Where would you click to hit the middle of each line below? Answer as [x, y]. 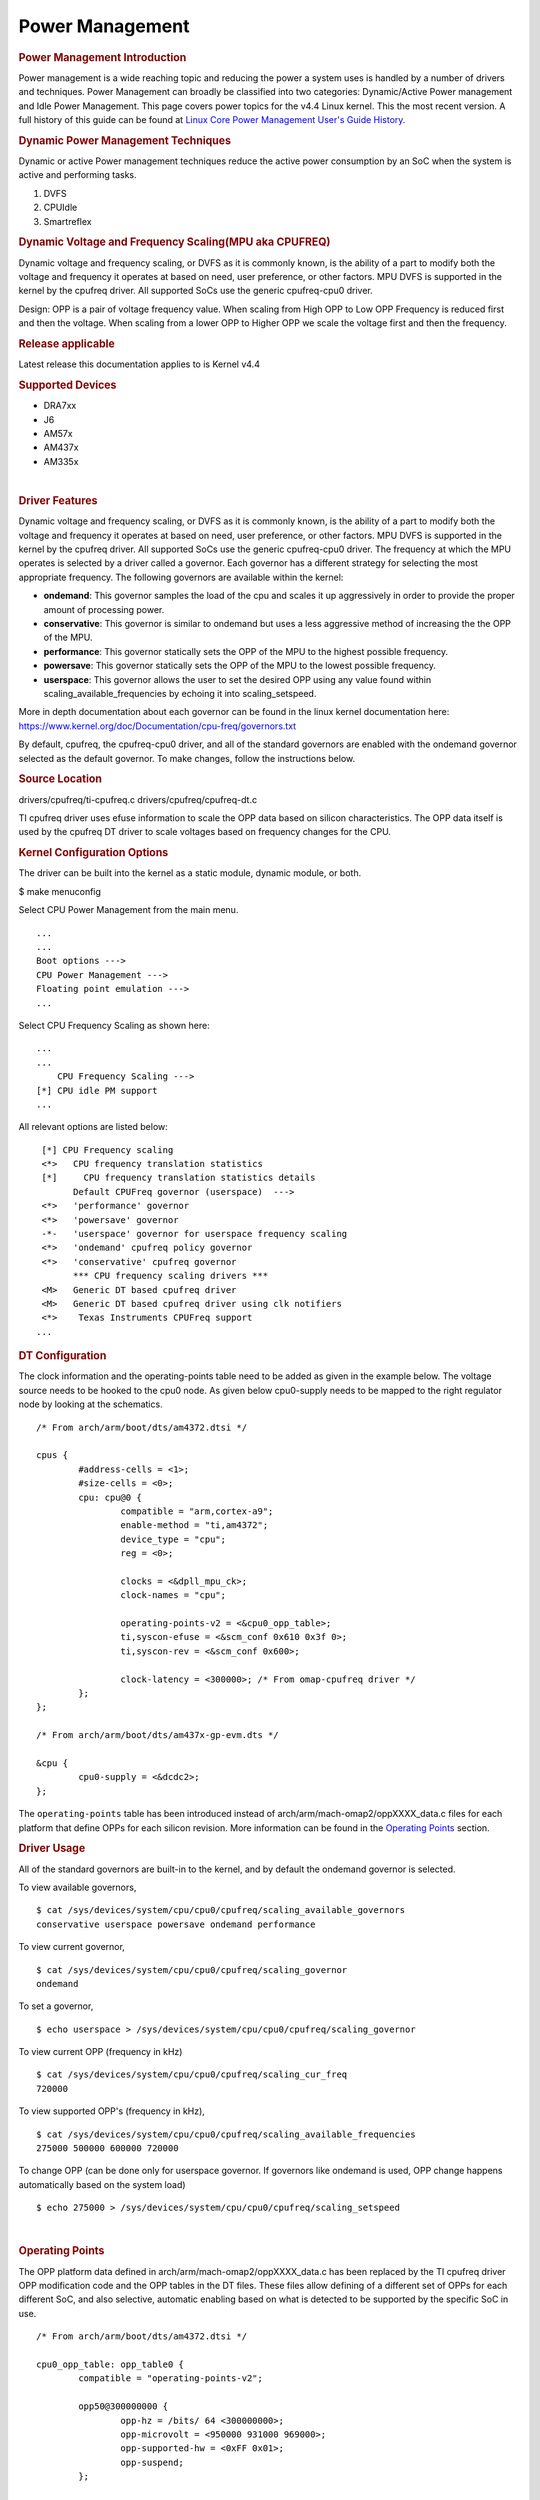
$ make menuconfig [60, 891]
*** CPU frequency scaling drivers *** [171, 1276]
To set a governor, [56, 2006]
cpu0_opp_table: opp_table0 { [110, 2364]
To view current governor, [71, 1947]
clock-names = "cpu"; [173, 1595]
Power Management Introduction [102, 57]
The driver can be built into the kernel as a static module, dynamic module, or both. [190, 873]
